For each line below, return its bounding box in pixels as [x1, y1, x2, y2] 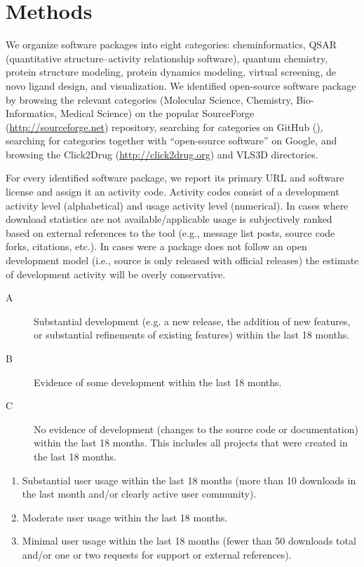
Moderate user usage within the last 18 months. [22, 510, 228, 524]
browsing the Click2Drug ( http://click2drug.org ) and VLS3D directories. [6, 146, 318, 161]
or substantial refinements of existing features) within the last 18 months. [34, 327, 350, 342]
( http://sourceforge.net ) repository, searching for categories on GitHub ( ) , [6, 119, 323, 134]
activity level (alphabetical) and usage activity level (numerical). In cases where [6, 198, 349, 212]
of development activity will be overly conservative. [6, 266, 226, 281]
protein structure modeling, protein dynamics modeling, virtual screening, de [6, 64, 337, 79]
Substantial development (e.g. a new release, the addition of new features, [34, 313, 351, 328]
